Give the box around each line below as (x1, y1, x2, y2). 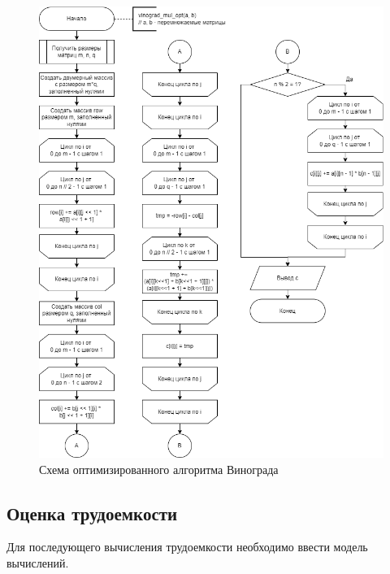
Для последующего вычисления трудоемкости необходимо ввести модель (6, 538, 368, 555)
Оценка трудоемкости (6, 500, 178, 525)
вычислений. (6, 554, 69, 571)
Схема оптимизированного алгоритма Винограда (39, 460, 279, 477)
